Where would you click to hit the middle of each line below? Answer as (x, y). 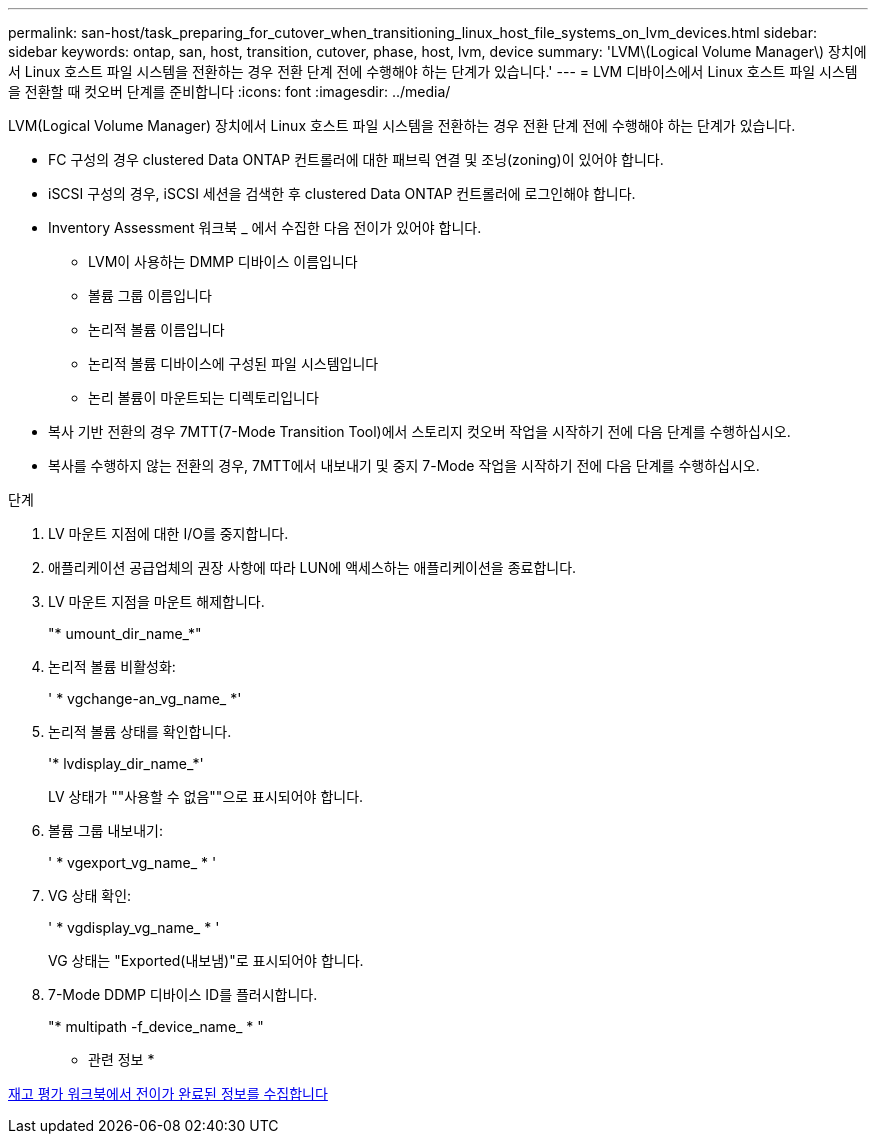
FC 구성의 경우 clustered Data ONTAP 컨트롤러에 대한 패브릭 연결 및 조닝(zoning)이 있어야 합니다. (356, 159)
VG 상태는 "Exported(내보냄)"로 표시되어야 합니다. (206, 960)
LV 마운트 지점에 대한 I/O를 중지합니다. (168, 533)
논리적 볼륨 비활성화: (112, 666)
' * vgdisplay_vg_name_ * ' (134, 927)
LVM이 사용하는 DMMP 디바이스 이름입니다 (223, 261)
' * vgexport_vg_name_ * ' (132, 862)
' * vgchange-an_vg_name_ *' (145, 698)
